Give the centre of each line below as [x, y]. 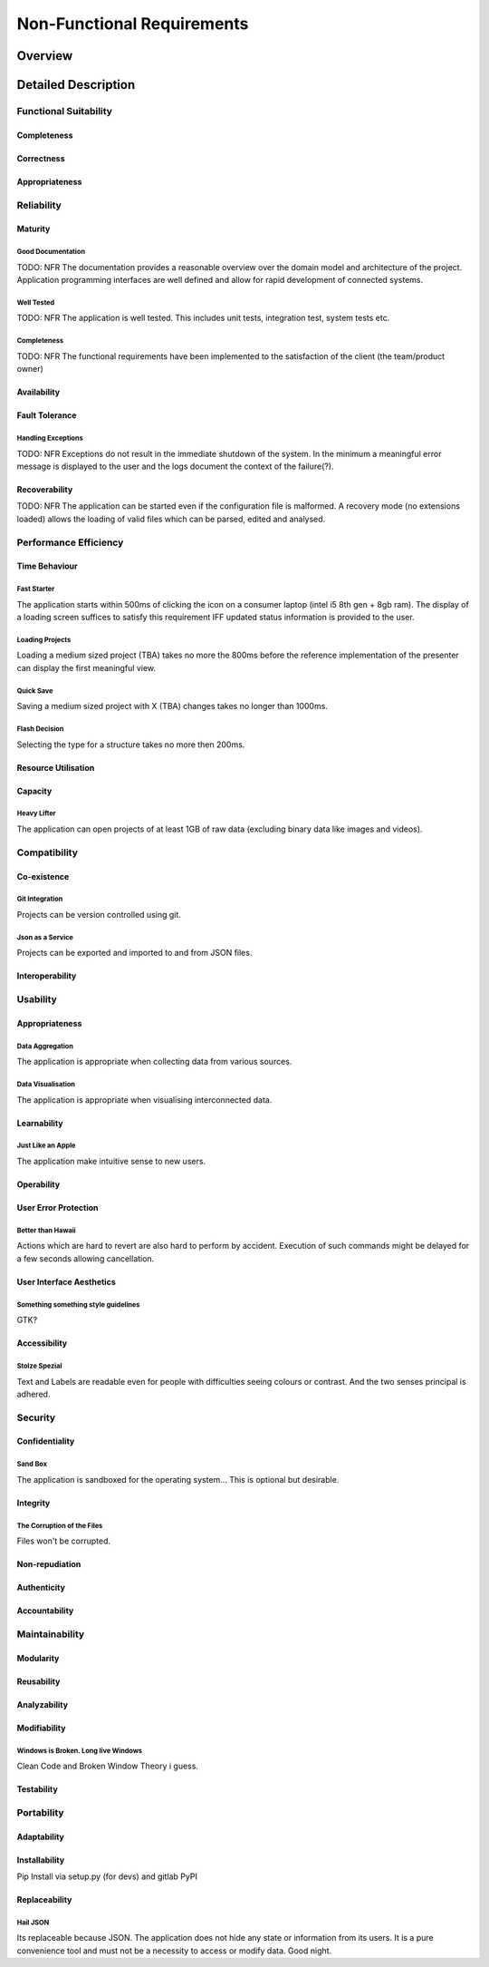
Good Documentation [51, 252]
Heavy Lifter [36, 813]
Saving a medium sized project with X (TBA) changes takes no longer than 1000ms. [172, 706]
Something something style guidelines [78, 1305]
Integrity [34, 1503]
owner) [30, 369]
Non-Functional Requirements [133, 24]
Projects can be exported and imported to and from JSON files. [134, 953]
